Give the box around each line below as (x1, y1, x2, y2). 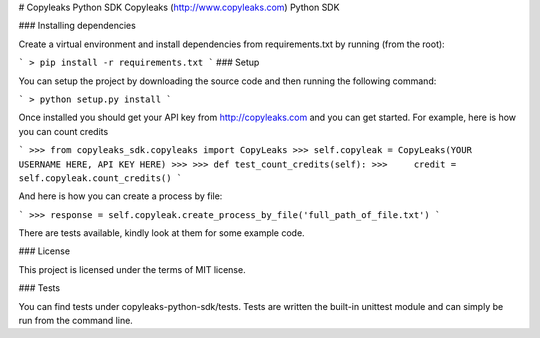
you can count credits (18, 125, 109, 137)
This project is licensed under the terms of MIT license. (18, 263, 246, 275)
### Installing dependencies (18, 20, 137, 32)
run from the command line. (18, 315, 134, 327)
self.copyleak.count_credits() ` (18, 172, 183, 184)
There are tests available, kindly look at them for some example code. (18, 227, 305, 239)
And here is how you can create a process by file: (18, 190, 223, 202)
